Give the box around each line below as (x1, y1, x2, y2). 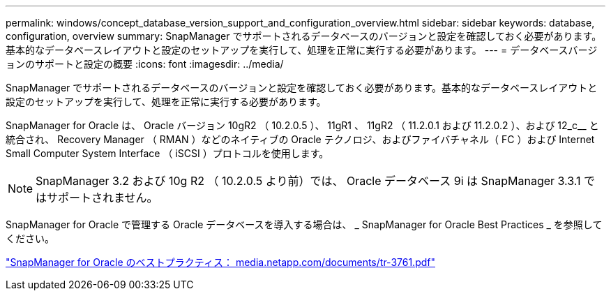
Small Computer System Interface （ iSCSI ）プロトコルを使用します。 (6, 147, 329, 159)
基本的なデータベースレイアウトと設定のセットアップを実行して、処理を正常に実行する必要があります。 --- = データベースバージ (6, 44, 598, 56)
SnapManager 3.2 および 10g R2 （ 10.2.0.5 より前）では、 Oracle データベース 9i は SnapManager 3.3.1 (36, 174, 581, 188)
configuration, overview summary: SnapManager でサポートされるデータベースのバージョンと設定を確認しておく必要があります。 (6, 30, 602, 42)
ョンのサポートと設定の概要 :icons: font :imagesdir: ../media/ (6, 58, 284, 70)
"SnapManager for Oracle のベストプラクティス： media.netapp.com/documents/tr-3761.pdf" (6, 256, 435, 268)
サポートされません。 (47, 191, 158, 205)
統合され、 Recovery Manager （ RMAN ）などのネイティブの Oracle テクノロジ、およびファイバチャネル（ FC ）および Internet (6, 133, 595, 145)
